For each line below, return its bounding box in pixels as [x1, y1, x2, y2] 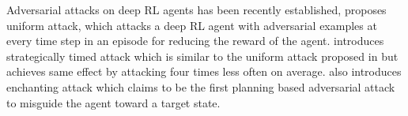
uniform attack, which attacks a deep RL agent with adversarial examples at [6, 17, 377, 33]
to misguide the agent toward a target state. [6, 94, 221, 110]
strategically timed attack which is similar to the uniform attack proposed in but [6, 47, 399, 64]
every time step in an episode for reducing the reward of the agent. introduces [6, 32, 384, 49]
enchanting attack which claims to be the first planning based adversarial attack [6, 78, 395, 95]
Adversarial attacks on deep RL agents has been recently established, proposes [6, 2, 387, 17]
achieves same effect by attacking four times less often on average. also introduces [6, 63, 402, 80]
